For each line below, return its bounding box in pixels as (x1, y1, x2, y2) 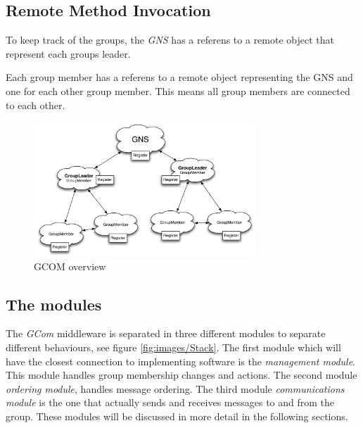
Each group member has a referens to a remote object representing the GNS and (6, 70, 353, 84)
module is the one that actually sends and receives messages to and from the (6, 395, 335, 410)
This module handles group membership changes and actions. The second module (6, 367, 357, 382)
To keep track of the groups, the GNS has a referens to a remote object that (6, 32, 334, 47)
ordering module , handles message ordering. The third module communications (6, 381, 345, 396)
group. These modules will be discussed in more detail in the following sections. (6, 409, 348, 423)
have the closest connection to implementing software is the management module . (6, 353, 355, 368)
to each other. (6, 97, 65, 112)
